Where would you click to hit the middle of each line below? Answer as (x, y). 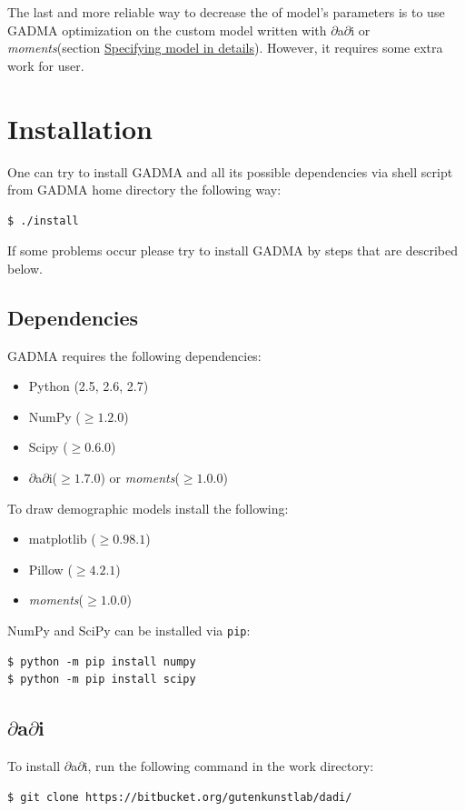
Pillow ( (50, 569)
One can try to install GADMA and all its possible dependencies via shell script (230, 171)
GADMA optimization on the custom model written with (167, 30)
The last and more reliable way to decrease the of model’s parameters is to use (226, 12)
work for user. (46, 65)
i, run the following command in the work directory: (229, 766)
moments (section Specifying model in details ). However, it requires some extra (225, 48)
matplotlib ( (62, 539)
